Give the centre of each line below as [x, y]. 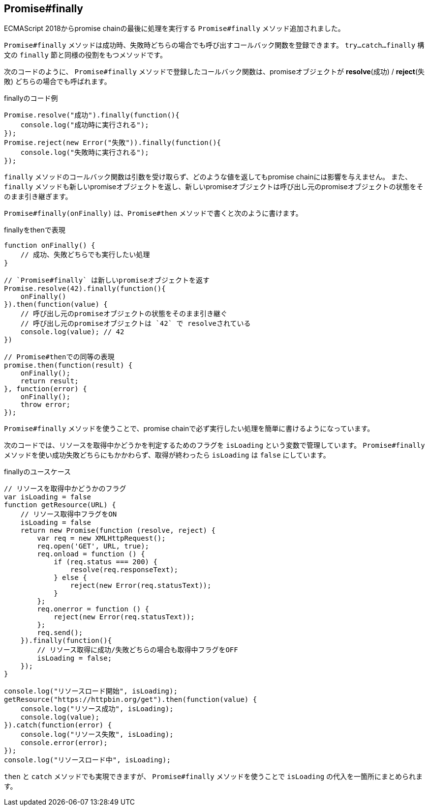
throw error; [45, 405]
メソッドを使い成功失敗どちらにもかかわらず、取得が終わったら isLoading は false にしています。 [167, 455]
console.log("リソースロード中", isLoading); [87, 760]
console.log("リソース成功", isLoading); [97, 709]
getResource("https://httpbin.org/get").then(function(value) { [131, 700]
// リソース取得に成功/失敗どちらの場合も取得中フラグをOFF [138, 650]
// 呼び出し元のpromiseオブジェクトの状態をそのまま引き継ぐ [124, 314]
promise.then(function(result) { [68, 365]
